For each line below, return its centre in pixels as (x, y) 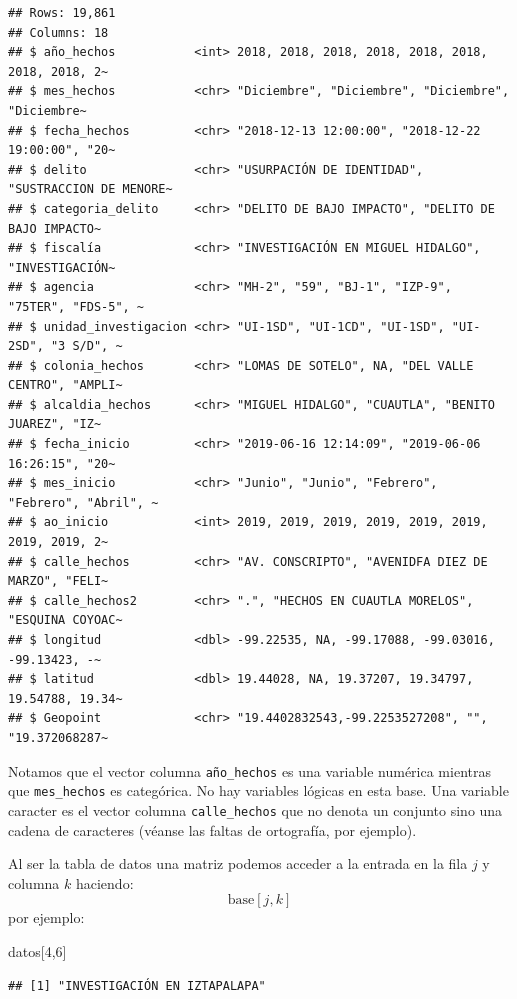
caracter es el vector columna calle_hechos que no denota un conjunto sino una (255, 809)
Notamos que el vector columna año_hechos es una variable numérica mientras (249, 770)
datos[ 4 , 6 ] (37, 950)
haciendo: (104, 882)
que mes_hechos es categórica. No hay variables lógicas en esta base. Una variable (258, 790)
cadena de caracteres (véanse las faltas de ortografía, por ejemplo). (212, 829)
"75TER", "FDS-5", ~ (76, 306)
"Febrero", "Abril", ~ (83, 502)
